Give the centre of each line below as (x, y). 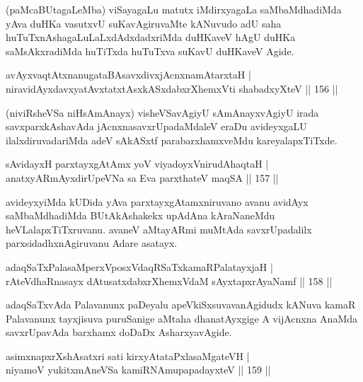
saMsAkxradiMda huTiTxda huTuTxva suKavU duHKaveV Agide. (150, 51)
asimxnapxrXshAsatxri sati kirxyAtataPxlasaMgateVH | (128, 355)
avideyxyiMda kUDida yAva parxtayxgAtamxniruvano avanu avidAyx (157, 201)
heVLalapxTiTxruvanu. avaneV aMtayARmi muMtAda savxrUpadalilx (159, 229)
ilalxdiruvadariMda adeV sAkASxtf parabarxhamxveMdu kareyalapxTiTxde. (172, 140)
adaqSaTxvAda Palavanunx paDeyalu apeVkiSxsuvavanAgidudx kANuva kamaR (181, 305)
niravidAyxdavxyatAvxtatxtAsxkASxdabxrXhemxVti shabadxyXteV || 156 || (172, 88)
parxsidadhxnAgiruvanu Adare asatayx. (92, 243)
